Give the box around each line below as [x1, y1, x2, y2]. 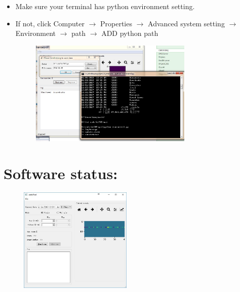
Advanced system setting [148, 18, 225, 28]
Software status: [4, 162, 118, 183]
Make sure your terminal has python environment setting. [15, 1, 195, 11]
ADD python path [101, 28, 158, 38]
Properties [100, 18, 132, 28]
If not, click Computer [15, 18, 85, 28]
